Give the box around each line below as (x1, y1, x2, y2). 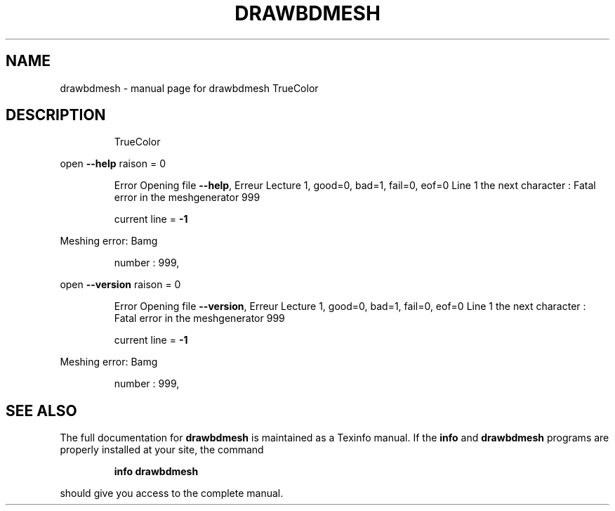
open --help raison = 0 (60, 157, 166, 170)
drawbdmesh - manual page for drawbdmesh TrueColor (60, 82, 319, 94)
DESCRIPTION (6, 106, 106, 124)
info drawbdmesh (114, 465, 199, 478)
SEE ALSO (6, 401, 77, 420)
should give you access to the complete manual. (60, 487, 284, 500)
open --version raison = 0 (60, 278, 181, 291)
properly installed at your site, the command (60, 444, 264, 456)
